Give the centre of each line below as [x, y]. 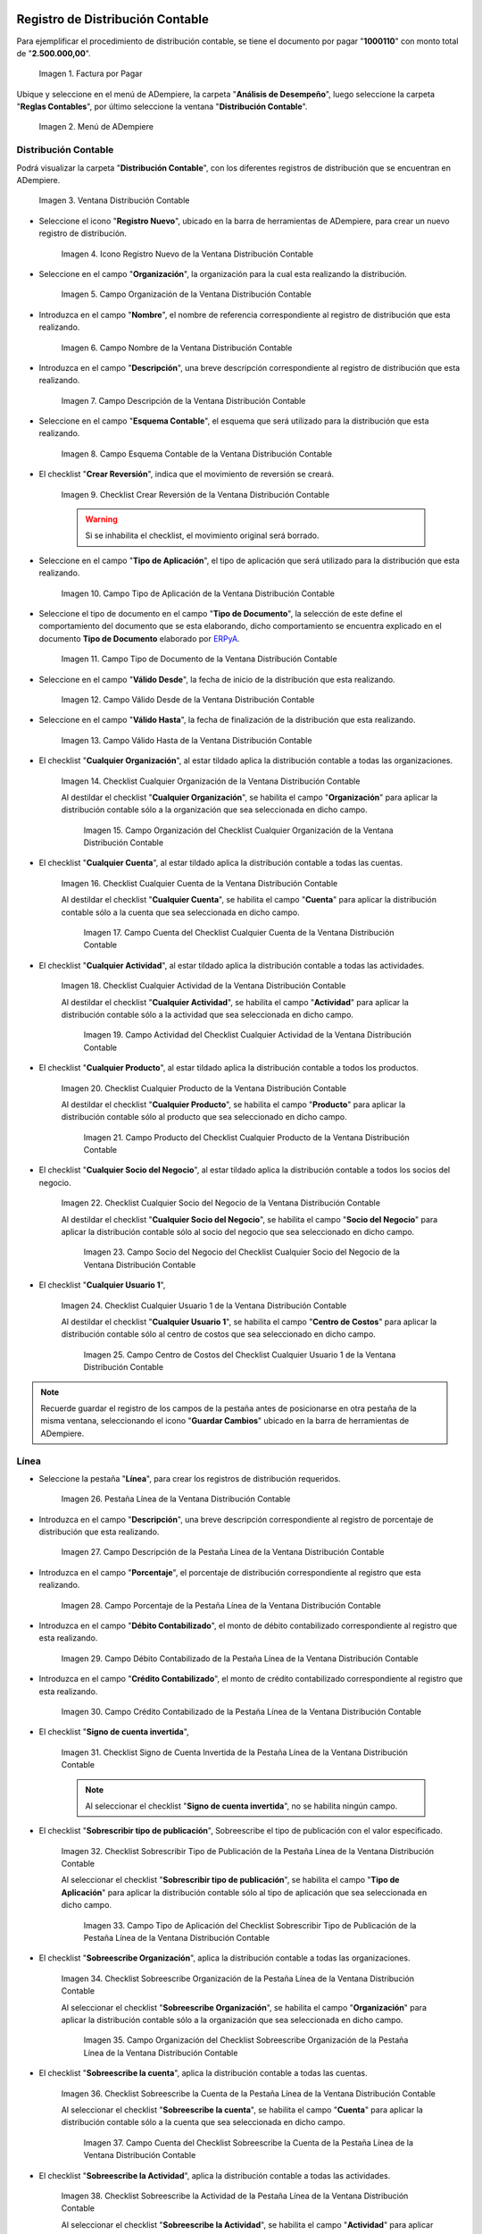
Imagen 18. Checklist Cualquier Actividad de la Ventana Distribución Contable [204, 986]
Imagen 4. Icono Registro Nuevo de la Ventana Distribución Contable [187, 254]
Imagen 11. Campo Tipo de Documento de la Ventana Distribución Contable [199, 659]
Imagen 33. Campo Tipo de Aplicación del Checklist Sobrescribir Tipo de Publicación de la [250, 1925]
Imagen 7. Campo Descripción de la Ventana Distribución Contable [183, 400]
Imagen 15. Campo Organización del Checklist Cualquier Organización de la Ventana [238, 830]
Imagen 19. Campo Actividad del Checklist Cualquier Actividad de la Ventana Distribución [248, 1035]
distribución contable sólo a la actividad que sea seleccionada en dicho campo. [208, 1014]
